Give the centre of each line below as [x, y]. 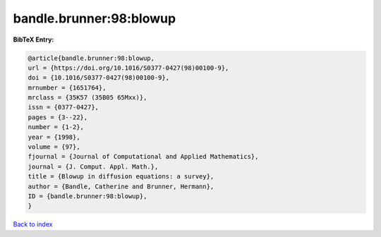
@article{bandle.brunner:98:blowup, [91, 58]
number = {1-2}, [56, 127]
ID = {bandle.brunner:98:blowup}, [87, 196]
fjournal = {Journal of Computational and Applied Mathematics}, [143, 157]
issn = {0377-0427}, [63, 107]
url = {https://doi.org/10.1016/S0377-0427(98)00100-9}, [128, 68]
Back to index [33, 224]
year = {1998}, [54, 137]
